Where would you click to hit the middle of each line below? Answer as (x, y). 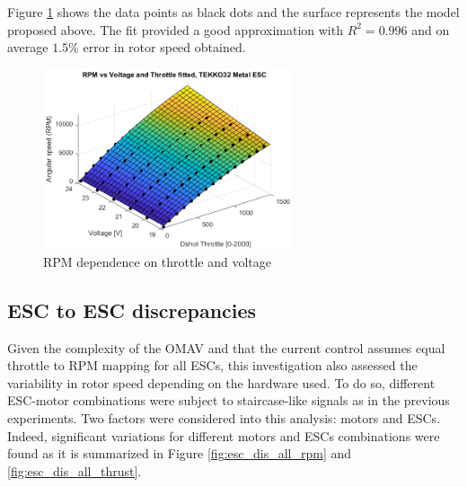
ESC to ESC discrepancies (132, 310)
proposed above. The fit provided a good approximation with (175, 29)
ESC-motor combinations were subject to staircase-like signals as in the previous (229, 400)
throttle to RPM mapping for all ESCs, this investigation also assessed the (212, 365)
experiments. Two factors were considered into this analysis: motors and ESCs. (224, 417)
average (28, 47)
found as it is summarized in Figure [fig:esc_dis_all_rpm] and (180, 453)
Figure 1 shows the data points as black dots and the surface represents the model (233, 12)
